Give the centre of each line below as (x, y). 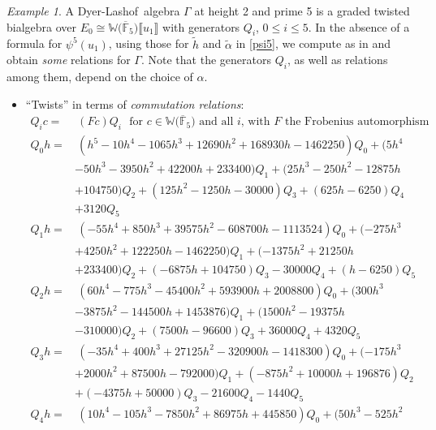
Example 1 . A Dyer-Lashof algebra (93, 11)
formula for (35, 43)
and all (216, 122)
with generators (201, 26)
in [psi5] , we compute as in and (313, 43)
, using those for (149, 43)
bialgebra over (42, 26)
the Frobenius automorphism (357, 122)
